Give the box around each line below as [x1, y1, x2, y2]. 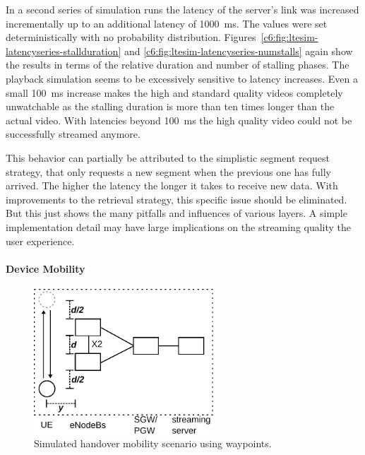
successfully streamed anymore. [6, 126, 140, 141]
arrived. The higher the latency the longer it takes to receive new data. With [6, 178, 338, 193]
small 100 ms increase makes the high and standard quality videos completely [6, 85, 343, 100]
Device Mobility [6, 261, 85, 276]
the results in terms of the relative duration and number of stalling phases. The [6, 57, 349, 72]
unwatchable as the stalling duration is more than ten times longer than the [6, 99, 335, 114]
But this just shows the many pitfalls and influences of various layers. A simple [6, 206, 347, 220]
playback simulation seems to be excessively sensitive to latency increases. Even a [6, 71, 358, 85]
